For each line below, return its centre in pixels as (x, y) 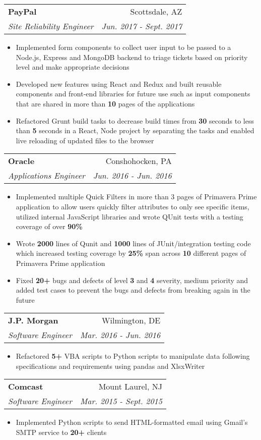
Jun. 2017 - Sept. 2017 (142, 26)
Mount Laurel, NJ (130, 387)
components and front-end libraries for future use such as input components (133, 94)
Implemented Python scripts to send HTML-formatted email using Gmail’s (132, 422)
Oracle (21, 161)
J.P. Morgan (33, 320)
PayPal (22, 11)
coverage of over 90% (49, 226)
